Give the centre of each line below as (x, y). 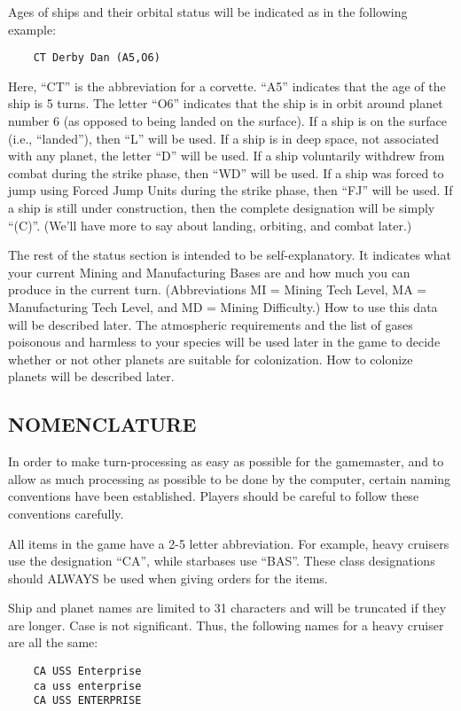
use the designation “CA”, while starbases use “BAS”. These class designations (222, 561)
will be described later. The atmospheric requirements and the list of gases (211, 324)
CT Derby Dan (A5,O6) (97, 58)
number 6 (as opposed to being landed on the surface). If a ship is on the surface (227, 121)
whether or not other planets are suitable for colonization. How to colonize (211, 359)
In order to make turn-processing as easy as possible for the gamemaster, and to (226, 461)
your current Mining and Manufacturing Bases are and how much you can (209, 272)
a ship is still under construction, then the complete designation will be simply (222, 207)
